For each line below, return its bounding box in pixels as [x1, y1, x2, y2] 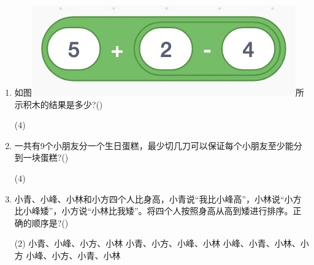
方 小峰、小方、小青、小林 [14, 248, 121, 261]
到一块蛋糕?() [14, 151, 69, 164]
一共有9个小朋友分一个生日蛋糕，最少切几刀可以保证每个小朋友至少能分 [14, 139, 302, 152]
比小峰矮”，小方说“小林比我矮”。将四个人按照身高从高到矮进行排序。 [14, 204, 293, 217]
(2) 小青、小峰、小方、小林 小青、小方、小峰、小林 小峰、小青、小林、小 [14, 237, 309, 250]
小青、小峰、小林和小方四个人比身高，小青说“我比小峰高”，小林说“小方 [14, 192, 302, 205]
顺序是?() [31, 216, 69, 229]
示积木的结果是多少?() [14, 98, 103, 110]
